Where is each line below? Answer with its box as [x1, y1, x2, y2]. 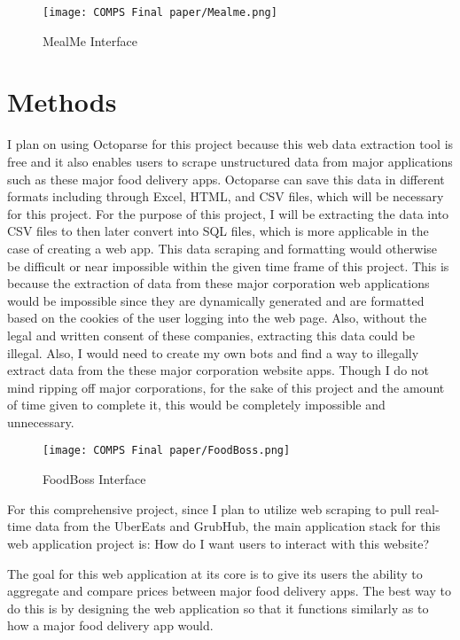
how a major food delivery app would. [7, 616, 214, 635]
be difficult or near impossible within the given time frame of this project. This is [7, 256, 449, 275]
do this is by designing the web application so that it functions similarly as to [7, 598, 429, 617]
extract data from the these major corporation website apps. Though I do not [7, 361, 430, 379]
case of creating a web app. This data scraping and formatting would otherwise [7, 238, 438, 257]
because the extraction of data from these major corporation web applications [7, 274, 430, 293]
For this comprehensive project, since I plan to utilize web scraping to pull [7, 499, 411, 518]
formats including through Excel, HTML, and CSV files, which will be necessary [7, 187, 444, 206]
